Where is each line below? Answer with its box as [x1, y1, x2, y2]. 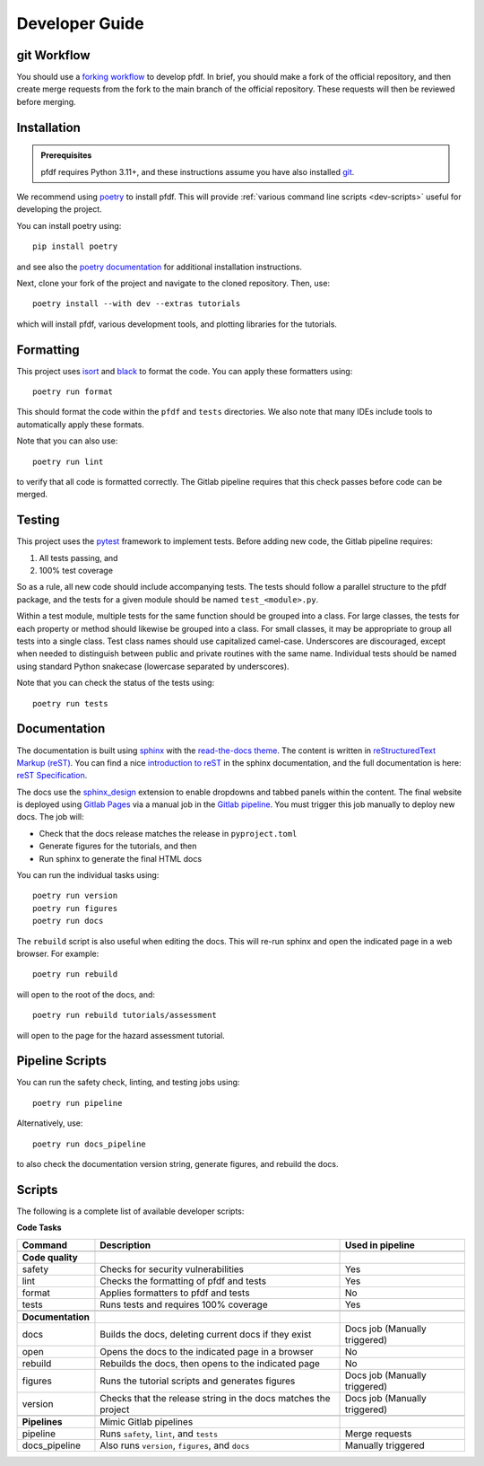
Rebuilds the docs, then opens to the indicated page [99, 1356, 320, 1369]
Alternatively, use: [16, 1118, 83, 1128]
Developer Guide [16, 13, 144, 33]
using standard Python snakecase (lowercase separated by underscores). [16, 661, 290, 672]
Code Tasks [16, 1222, 62, 1233]
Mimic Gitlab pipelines [99, 1415, 194, 1427]
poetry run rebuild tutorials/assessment [32, 1010, 217, 1021]
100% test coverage [39, 566, 114, 576]
